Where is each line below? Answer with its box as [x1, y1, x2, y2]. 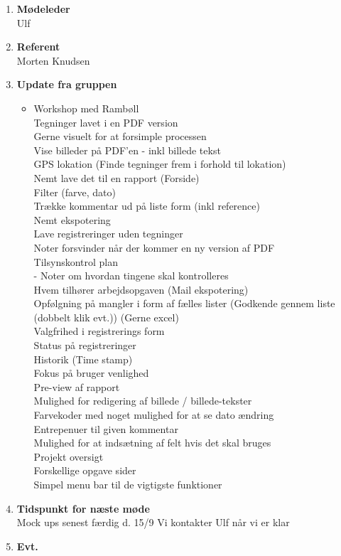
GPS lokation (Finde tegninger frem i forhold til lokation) [33, 156, 286, 171]
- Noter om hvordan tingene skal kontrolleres [33, 268, 229, 283]
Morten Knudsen [16, 53, 90, 68]
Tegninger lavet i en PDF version [33, 114, 178, 129]
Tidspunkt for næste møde [16, 501, 150, 515]
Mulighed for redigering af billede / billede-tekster [33, 393, 252, 408]
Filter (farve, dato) [33, 184, 116, 199]
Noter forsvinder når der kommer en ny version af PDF [33, 240, 275, 255]
